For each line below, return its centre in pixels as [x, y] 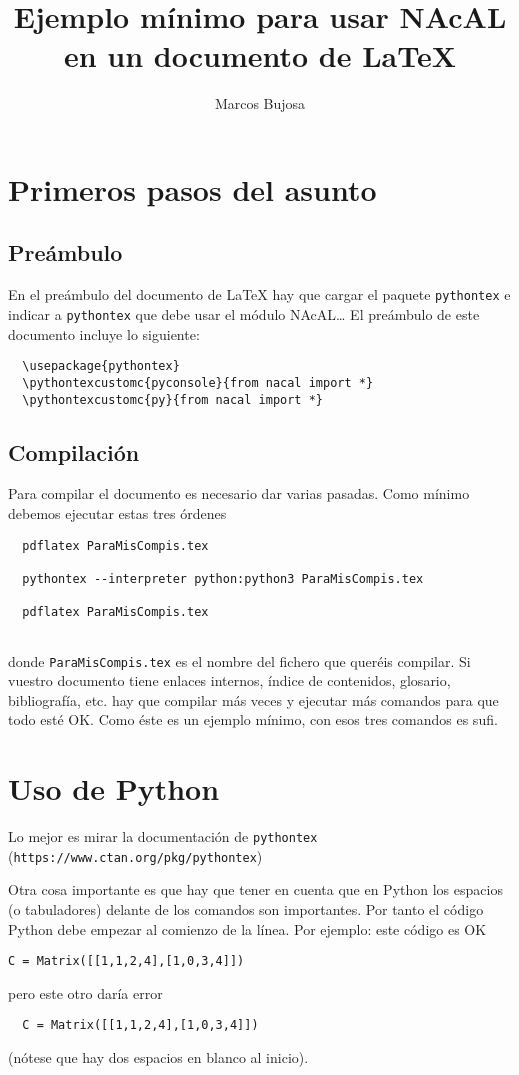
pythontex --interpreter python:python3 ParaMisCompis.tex [223, 578]
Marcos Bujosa [260, 103]
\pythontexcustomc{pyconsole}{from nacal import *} [198, 382]
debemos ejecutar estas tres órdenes [117, 512]
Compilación [74, 451]
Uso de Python [114, 788]
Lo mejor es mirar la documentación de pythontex [163, 836]
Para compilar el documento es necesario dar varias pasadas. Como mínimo [239, 493]
